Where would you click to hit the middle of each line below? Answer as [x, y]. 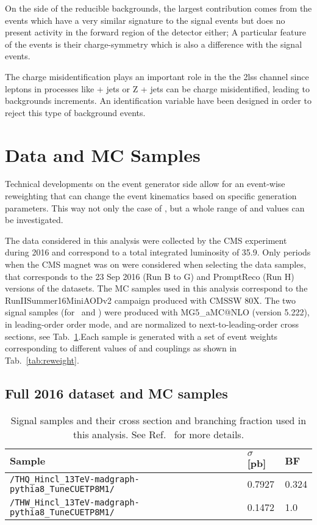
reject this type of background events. [75, 112]
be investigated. [34, 220]
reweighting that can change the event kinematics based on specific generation [151, 196]
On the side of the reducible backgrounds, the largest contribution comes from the [158, 8]
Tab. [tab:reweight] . [42, 360]
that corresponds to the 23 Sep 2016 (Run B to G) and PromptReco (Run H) [150, 276]
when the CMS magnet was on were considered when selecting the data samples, [155, 264]
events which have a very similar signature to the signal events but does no [145, 20]
